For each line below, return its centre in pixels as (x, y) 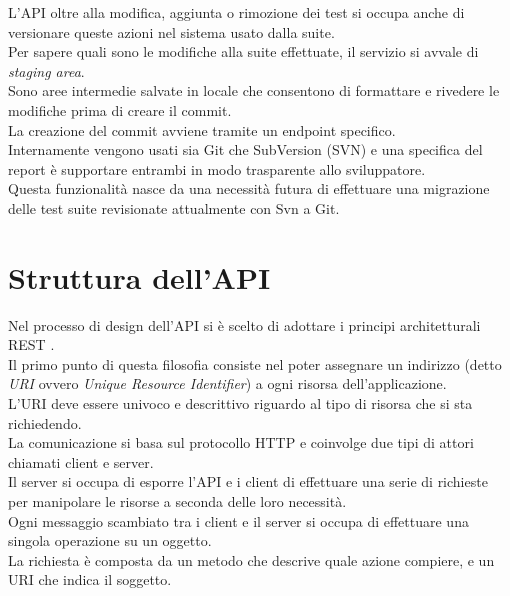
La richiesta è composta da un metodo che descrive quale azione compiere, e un (251, 559)
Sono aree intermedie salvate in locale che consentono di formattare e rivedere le (254, 90)
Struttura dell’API (139, 276)
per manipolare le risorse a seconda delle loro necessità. (177, 501)
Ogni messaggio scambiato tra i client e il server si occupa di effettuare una (238, 520)
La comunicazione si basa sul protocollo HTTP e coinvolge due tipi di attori (241, 442)
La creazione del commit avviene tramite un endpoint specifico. (202, 129)
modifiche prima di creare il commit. (120, 109)
